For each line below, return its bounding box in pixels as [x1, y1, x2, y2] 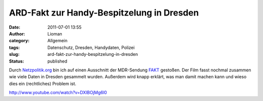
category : [9, 38, 30, 44]
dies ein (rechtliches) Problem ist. [9, 81, 76, 86]
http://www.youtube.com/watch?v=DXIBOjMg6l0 [9, 90, 107, 96]
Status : [9, 58, 24, 64]
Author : [9, 31, 25, 36]
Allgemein [47, 38, 68, 44]
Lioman [47, 31, 63, 36]
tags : [9, 44, 20, 50]
